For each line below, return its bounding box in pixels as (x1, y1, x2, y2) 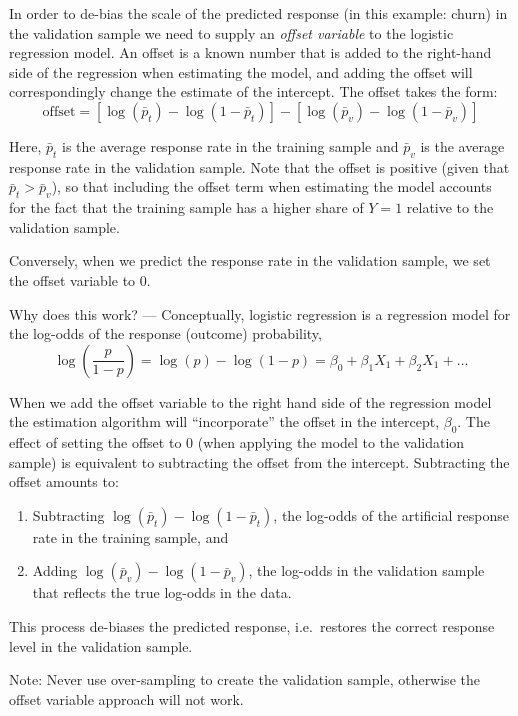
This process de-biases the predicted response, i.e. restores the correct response (9, 616, 495, 637)
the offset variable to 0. (9, 269, 151, 290)
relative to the (406, 197, 494, 218)
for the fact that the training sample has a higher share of (9, 197, 364, 218)
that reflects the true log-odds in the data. (32, 582, 292, 603)
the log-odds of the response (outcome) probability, (9, 323, 322, 344)
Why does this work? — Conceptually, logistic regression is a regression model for (9, 303, 511, 324)
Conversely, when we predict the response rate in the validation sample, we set (9, 250, 491, 271)
